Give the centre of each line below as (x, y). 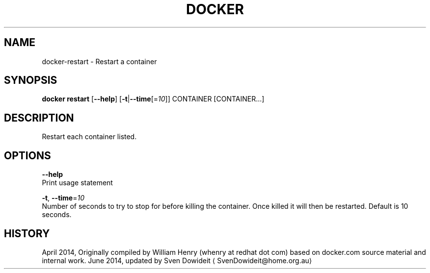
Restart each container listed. (89, 137)
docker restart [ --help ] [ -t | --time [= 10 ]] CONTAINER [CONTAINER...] (153, 99)
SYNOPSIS (31, 80)
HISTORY (27, 233)
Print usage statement (77, 183)
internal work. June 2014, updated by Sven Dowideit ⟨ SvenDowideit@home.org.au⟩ (177, 260)
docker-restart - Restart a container (99, 61)
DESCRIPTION (39, 118)
